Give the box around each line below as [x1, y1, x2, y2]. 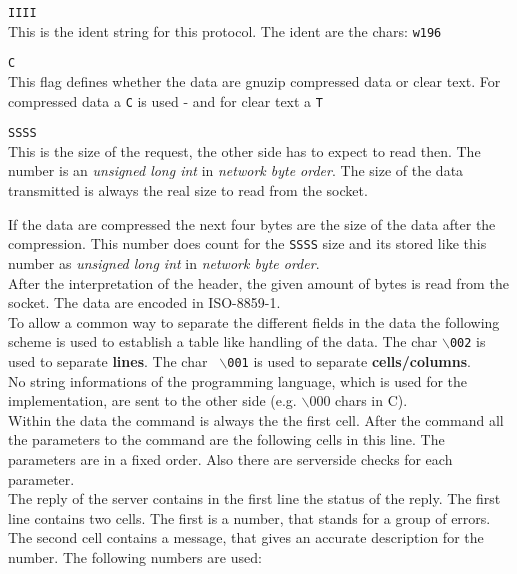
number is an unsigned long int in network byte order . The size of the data [8, 160, 464, 181]
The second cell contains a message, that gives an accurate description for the [8, 527, 484, 548]
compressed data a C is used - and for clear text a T [8, 90, 323, 111]
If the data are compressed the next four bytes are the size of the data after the [8, 213, 496, 234]
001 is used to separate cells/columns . [227, 350, 471, 371]
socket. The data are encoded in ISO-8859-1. [8, 292, 281, 313]
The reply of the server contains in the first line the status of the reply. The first [8, 488, 501, 509]
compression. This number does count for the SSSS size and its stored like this [8, 233, 487, 254]
